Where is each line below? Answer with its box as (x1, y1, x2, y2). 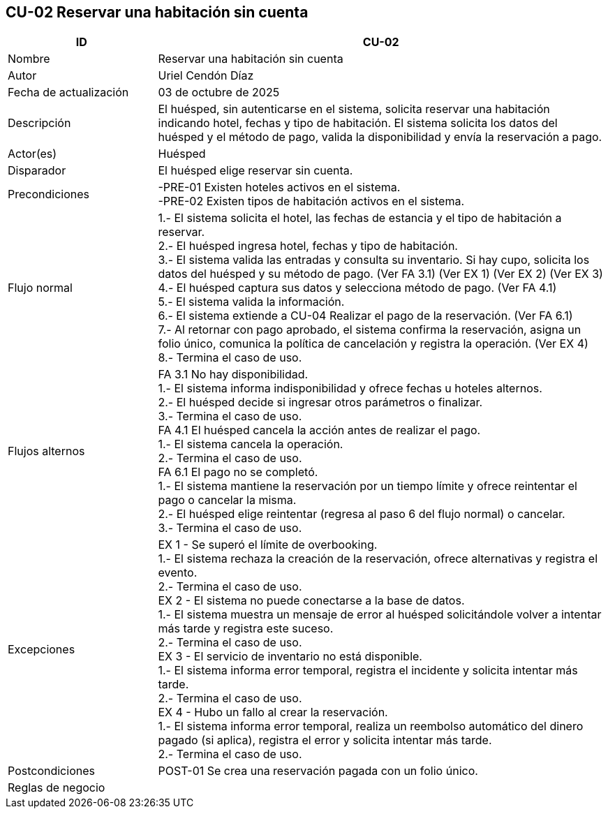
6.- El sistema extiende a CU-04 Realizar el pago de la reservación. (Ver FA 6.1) (158, 309, 573, 323)
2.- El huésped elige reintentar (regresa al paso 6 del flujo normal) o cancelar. (158, 507, 565, 521)
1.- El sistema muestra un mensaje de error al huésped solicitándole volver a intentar (158, 607, 602, 622)
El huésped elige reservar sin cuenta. (158, 163, 353, 178)
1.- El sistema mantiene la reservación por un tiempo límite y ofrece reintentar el (158, 479, 577, 494)
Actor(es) (8, 147, 57, 161)
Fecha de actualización (8, 85, 129, 100)
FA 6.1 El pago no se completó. (158, 465, 318, 480)
